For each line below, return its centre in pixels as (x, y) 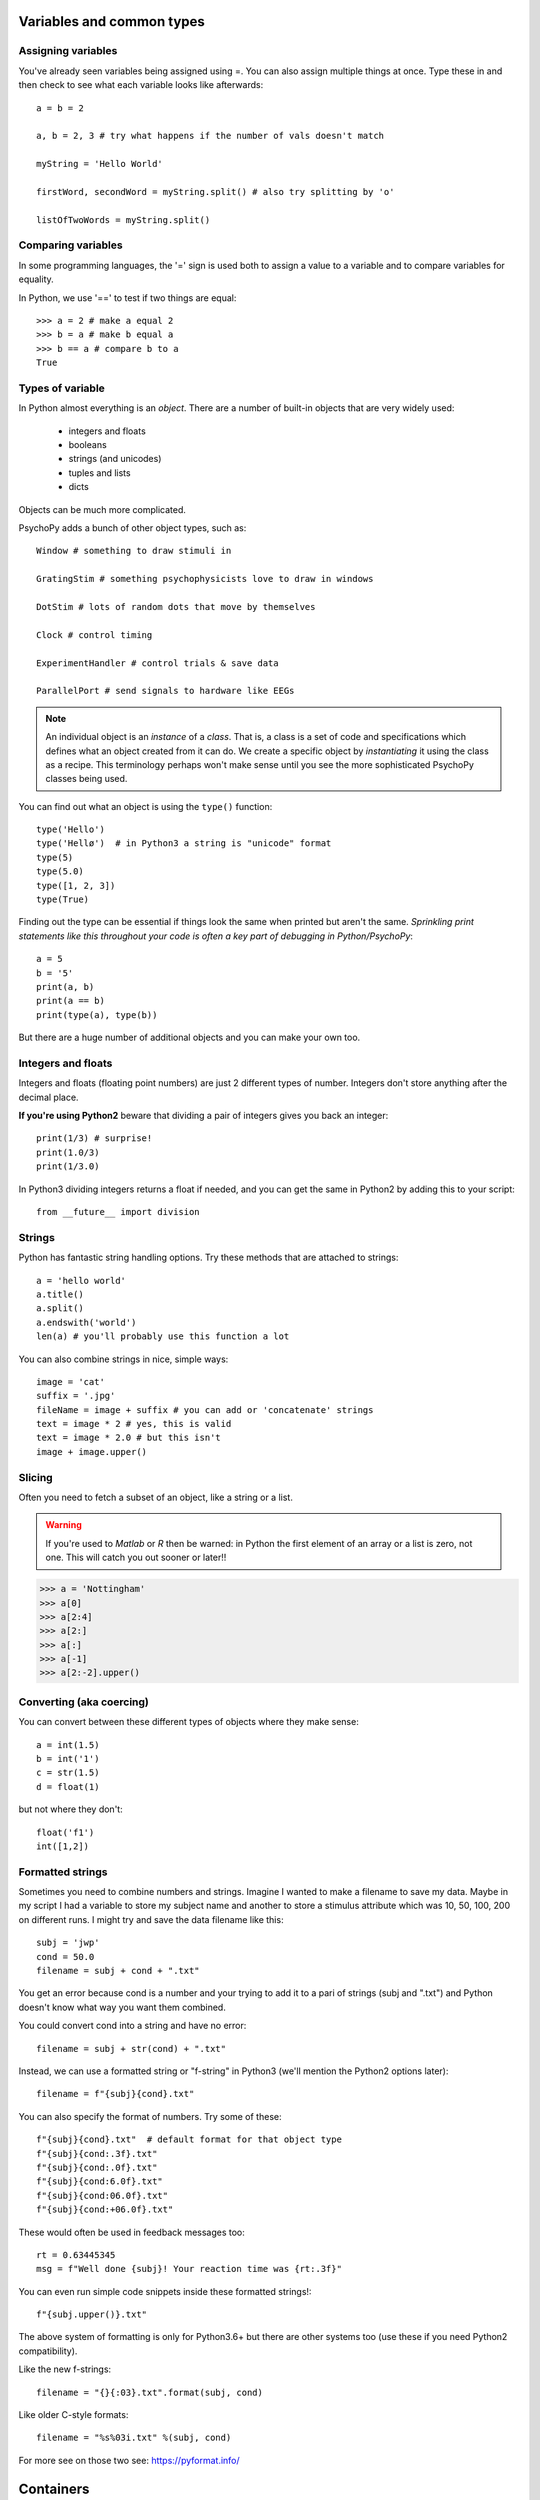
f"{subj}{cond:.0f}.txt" (97, 2167)
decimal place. (48, 1097)
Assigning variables (68, 51)
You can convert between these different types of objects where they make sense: (188, 1722)
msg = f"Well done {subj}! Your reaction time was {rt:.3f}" (189, 2269)
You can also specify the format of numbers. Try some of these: (150, 2116)
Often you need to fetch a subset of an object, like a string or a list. (156, 1497)
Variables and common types (111, 21)
